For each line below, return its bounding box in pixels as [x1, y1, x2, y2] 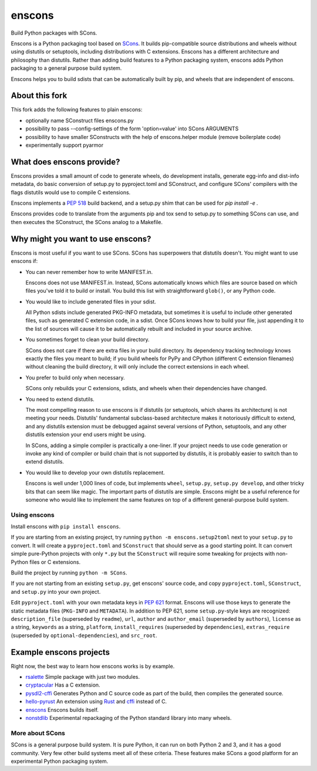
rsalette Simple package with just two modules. [25, 674, 140, 681]
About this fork [11, 91, 68, 101]
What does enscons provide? [11, 157, 120, 167]
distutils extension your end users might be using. [25, 431, 146, 438]
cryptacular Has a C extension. [25, 681, 100, 689]
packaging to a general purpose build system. [11, 65, 122, 72]
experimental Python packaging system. [11, 758, 109, 765]
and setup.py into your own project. [11, 588, 101, 595]
